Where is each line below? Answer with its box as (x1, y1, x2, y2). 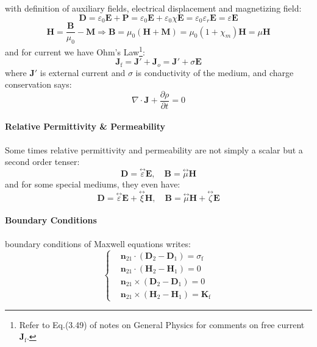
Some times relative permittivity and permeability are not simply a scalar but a (5, 143, 303, 156)
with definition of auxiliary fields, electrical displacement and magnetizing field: (5, 2, 302, 14)
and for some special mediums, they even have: (5, 178, 180, 191)
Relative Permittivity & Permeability (5, 120, 166, 133)
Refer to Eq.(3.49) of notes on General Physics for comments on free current (19, 318, 305, 331)
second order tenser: (5, 155, 80, 168)
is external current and (40, 66, 126, 79)
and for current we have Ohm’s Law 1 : (5, 43, 145, 58)
